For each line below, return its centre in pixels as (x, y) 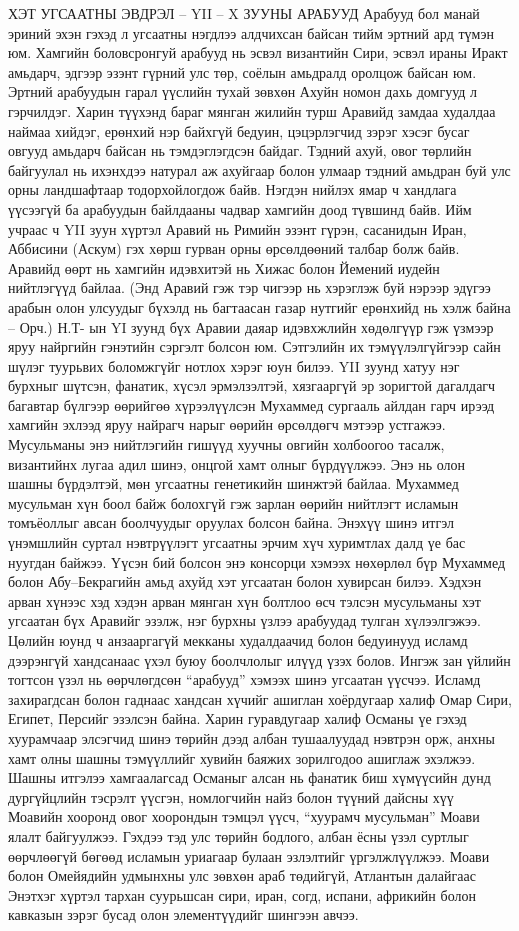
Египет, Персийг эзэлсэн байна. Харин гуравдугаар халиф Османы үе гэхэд (237, 718)
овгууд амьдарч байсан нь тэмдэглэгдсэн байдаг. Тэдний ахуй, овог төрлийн (240, 150)
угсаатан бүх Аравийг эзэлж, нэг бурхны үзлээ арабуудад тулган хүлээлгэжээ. (244, 620)
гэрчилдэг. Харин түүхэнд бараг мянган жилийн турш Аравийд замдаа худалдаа (252, 110)
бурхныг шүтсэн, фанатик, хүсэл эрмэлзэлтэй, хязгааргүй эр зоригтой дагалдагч (252, 385)
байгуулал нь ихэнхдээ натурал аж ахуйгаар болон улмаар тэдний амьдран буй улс (259, 169)
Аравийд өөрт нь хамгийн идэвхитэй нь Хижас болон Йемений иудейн (224, 267)
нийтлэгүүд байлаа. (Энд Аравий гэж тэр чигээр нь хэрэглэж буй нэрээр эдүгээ (249, 287)
